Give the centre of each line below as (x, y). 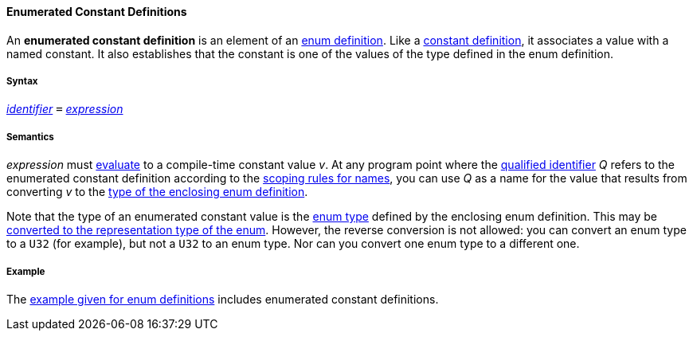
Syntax (22, 81)
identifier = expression (65, 109)
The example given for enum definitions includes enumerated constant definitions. (223, 299)
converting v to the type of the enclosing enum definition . (157, 192)
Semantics (30, 137)
